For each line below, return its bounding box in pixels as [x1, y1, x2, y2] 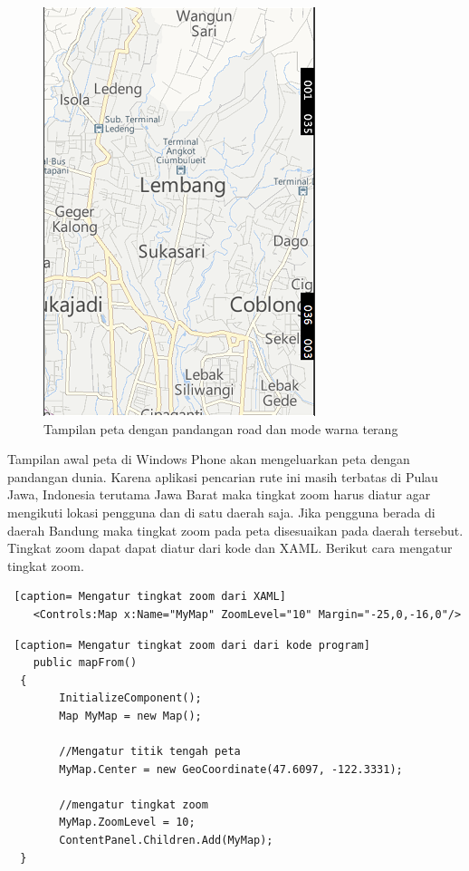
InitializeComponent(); [59, 692, 202, 705]
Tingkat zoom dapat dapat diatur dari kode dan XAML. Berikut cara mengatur [7, 538, 453, 557]
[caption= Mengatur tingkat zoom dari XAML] [14, 590, 286, 604]
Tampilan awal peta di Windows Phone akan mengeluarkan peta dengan [7, 450, 410, 469]
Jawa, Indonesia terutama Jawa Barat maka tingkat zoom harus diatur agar [7, 485, 431, 504]
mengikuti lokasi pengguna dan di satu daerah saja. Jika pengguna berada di [7, 502, 435, 521]
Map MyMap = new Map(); [59, 709, 202, 722]
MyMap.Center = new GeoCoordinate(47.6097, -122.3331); [59, 762, 403, 776]
